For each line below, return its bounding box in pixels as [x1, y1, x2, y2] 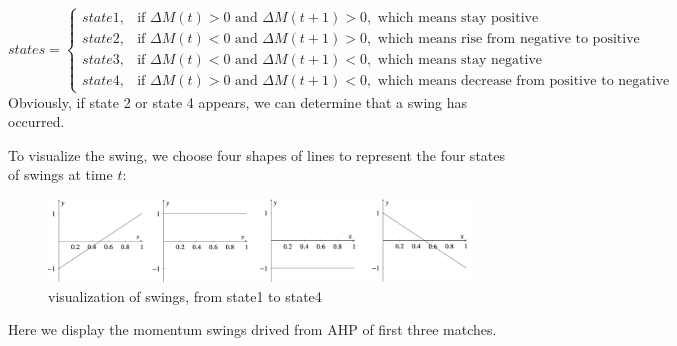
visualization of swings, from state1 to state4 [48, 285, 322, 306]
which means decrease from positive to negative [377, 74, 670, 89]
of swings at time [8, 164, 113, 185]
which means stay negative [377, 53, 543, 68]
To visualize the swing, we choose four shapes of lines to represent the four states [8, 144, 506, 165]
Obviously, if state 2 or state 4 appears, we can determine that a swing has [8, 91, 468, 112]
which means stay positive [377, 11, 539, 26]
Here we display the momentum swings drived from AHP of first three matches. [8, 319, 497, 340]
